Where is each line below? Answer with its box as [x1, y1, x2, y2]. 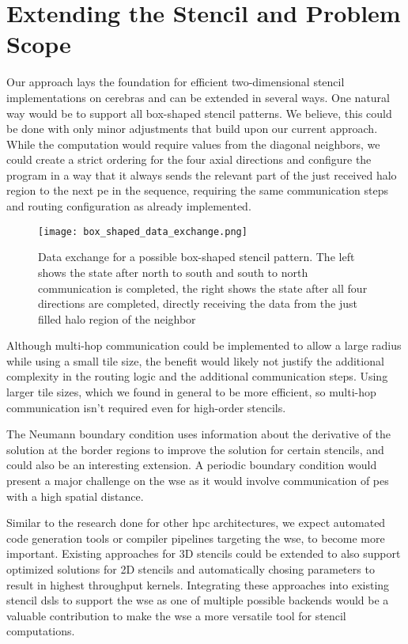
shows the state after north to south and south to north [38, 263, 308, 280]
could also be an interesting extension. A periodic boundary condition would [6, 456, 377, 473]
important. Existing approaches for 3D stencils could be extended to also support [6, 545, 401, 562]
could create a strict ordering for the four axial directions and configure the [6, 151, 372, 168]
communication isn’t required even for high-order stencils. [6, 399, 286, 415]
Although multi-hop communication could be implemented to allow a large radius [6, 337, 402, 354]
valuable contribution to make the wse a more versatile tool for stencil [6, 607, 346, 623]
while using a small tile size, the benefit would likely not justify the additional [6, 352, 384, 369]
